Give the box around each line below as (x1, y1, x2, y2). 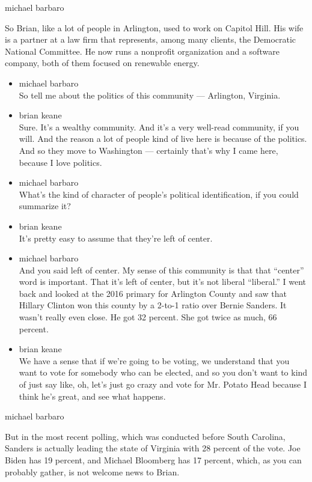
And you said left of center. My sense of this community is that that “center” (19, 263, 304, 276)
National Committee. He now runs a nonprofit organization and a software (5, 44, 280, 57)
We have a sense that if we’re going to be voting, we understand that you (19, 354, 290, 367)
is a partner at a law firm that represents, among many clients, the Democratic (5, 33, 296, 46)
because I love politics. (19, 156, 102, 168)
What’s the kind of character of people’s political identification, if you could (19, 188, 299, 200)
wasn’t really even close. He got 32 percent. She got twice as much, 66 (19, 311, 277, 323)
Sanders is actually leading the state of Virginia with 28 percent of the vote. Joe (5, 442, 301, 454)
